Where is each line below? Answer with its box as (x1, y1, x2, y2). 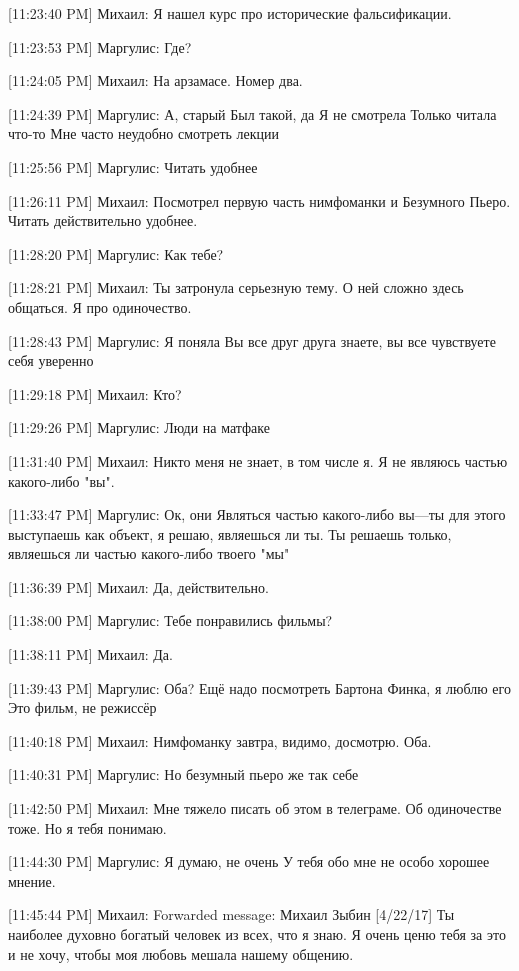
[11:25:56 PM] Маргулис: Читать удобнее (8, 156, 258, 177)
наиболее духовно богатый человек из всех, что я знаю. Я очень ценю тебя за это (8, 924, 506, 944)
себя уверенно (8, 350, 94, 371)
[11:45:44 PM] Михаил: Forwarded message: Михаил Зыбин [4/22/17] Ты (8, 904, 455, 925)
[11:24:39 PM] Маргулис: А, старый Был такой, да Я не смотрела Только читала (8, 103, 497, 124)
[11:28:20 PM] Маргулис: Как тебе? (8, 243, 224, 264)
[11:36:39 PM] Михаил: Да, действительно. (8, 576, 269, 597)
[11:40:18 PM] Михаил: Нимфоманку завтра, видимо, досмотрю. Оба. (8, 730, 432, 751)
